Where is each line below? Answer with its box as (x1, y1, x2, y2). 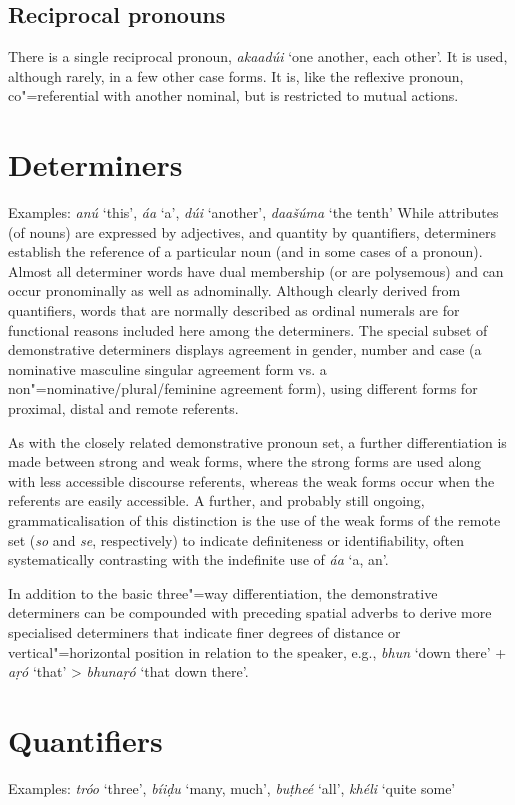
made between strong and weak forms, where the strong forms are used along (8, 451, 482, 472)
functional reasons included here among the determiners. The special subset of (8, 319, 488, 340)
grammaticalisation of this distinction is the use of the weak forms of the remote (8, 510, 501, 531)
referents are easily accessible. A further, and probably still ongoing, (8, 490, 425, 511)
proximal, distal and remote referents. (8, 398, 239, 419)
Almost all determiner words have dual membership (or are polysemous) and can (8, 260, 504, 281)
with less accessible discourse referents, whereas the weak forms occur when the (8, 470, 495, 491)
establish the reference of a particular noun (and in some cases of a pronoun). (8, 241, 483, 262)
